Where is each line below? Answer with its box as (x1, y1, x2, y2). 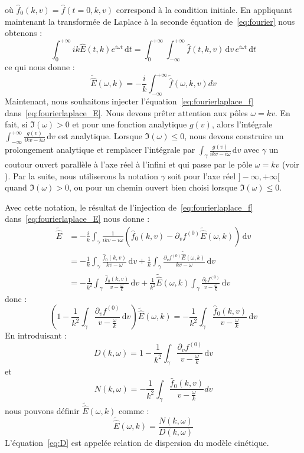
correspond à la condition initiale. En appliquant (116, 4, 292, 15)
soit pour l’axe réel (168, 169, 236, 182)
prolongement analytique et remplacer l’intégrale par (5, 143, 195, 156)
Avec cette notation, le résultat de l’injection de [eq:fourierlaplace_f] (5, 201, 253, 213)
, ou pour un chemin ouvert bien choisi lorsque (69, 181, 237, 193)
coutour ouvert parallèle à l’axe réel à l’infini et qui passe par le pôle (5, 157, 253, 170)
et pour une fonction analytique (72, 118, 187, 130)
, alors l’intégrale (211, 118, 273, 130)
